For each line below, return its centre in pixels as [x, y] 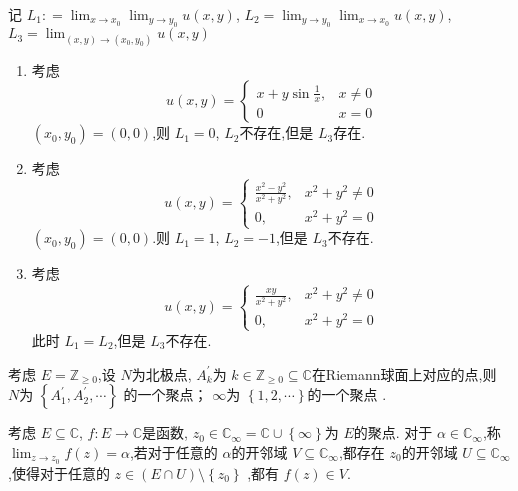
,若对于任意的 [173, 451]
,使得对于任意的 [59, 472]
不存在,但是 [276, 132]
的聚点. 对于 [393, 432]
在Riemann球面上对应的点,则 [404, 373]
